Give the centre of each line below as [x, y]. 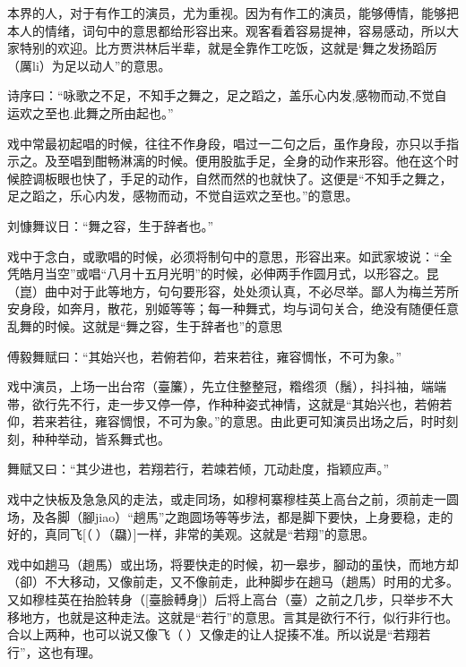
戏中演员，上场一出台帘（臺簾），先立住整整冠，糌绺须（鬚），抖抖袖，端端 [227, 386]
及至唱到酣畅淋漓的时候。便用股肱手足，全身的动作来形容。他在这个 [245, 161]
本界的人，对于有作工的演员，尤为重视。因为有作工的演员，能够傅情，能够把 [233, 13]
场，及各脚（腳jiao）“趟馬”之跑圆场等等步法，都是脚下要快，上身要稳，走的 [230, 516]
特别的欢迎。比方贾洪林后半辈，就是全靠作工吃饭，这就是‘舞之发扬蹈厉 [228, 48]
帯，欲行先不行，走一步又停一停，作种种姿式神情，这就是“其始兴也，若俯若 [230, 403]
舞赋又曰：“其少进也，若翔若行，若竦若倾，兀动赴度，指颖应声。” [198, 469]
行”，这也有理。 [54, 651]
